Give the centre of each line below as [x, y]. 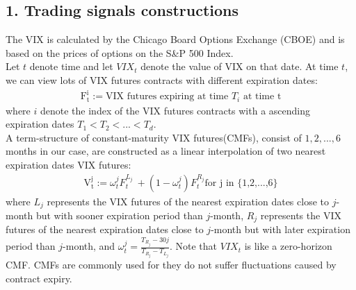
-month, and [89, 246]
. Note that [193, 246]
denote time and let [71, 66]
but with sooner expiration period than [119, 215]
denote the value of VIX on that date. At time [240, 66]
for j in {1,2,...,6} [241, 183]
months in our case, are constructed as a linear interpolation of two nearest [166, 151]
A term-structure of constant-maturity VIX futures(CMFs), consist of [154, 137]
